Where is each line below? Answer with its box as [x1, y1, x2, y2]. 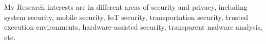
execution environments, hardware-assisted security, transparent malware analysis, [4, 21, 262, 32]
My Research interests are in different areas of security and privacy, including [4, 2, 248, 12]
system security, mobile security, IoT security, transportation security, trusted [4, 11, 248, 22]
